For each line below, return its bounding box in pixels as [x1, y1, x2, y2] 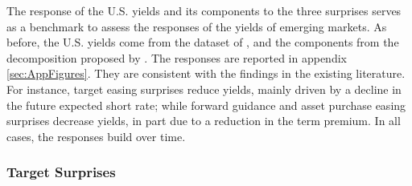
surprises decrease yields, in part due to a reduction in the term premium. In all [6, 112, 401, 129]
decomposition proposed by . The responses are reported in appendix [6, 49, 347, 66]
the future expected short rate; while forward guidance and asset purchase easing [6, 96, 406, 113]
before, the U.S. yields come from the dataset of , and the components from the [6, 34, 399, 51]
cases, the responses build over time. [6, 127, 186, 144]
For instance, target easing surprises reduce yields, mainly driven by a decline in [6, 80, 402, 97]
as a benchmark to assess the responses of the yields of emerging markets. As [6, 18, 387, 34]
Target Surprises [6, 162, 116, 182]
